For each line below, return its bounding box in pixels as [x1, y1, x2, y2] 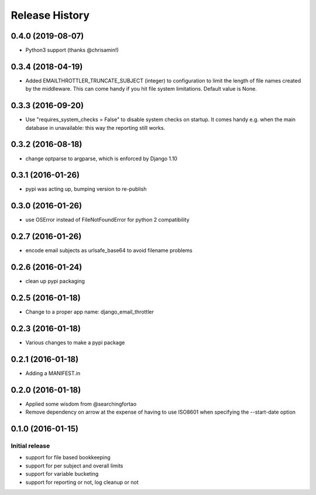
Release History [11, 9, 90, 22]
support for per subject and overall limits [25, 462, 123, 469]
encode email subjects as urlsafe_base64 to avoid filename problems [25, 247, 193, 254]
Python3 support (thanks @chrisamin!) [25, 47, 119, 54]
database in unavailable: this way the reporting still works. [25, 124, 166, 131]
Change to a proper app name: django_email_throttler [25, 308, 154, 315]
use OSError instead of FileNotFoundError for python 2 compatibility [25, 216, 190, 224]
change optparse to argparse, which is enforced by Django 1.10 [25, 155, 178, 162]
